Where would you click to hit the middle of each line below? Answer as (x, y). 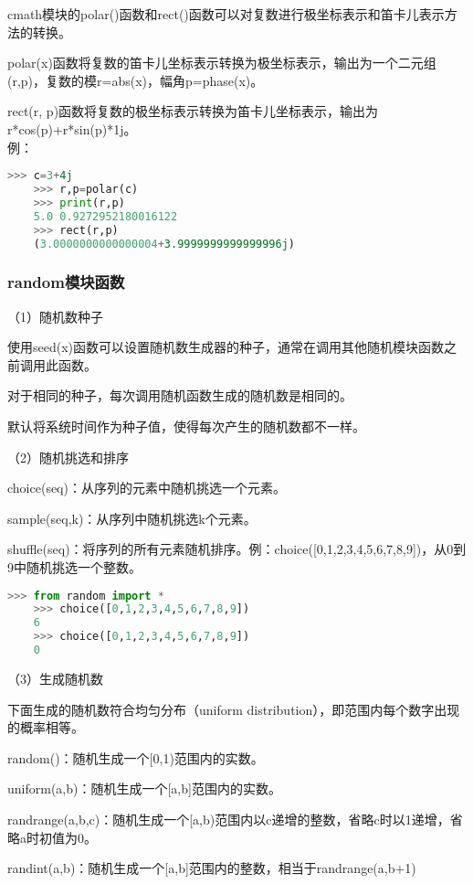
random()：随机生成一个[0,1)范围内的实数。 (136, 757)
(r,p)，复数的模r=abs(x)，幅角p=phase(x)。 (136, 80)
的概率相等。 (46, 727)
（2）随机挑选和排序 (68, 457)
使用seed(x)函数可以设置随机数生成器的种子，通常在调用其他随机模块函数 (226, 347)
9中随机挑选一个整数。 (74, 566)
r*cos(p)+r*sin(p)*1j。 (72, 128)
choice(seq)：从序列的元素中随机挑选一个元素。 (147, 488)
